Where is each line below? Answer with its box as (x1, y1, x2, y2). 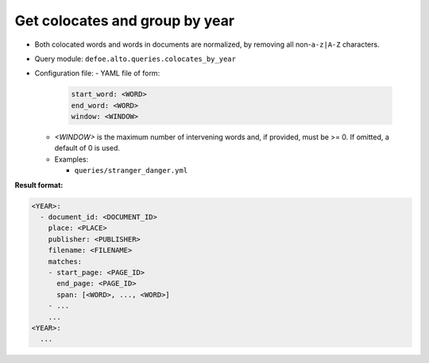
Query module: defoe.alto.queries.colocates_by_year (34, 54, 236, 63)
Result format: (14, 180, 64, 189)
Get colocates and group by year (14, 12, 234, 29)
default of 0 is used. (54, 143, 121, 153)
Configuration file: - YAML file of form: (34, 68, 160, 78)
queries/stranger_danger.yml (74, 166, 188, 175)
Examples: (54, 155, 89, 164)
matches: (48, 257, 83, 266)
